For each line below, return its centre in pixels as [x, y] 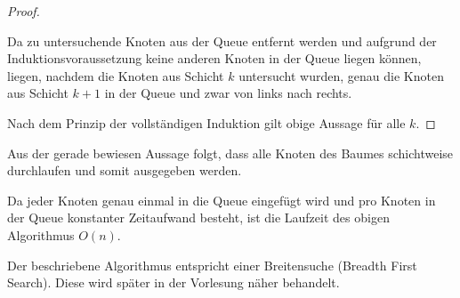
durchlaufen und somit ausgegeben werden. [125, 170]
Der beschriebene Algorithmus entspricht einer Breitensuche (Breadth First [212, 265]
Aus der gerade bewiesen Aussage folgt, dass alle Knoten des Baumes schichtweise [230, 153]
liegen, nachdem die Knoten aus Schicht [116, 75]
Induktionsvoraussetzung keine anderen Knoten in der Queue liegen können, [214, 58]
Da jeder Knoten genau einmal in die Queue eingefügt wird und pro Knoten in [222, 200]
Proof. [24, 11]
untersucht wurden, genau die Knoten [341, 75]
